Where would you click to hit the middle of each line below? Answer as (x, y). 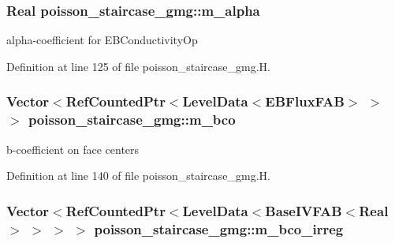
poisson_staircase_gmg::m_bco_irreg (219, 228)
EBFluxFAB (305, 101)
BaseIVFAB (304, 210)
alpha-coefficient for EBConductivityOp (102, 40)
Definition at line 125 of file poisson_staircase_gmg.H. (138, 66)
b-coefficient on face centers (73, 149)
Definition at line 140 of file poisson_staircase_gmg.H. (138, 176)
